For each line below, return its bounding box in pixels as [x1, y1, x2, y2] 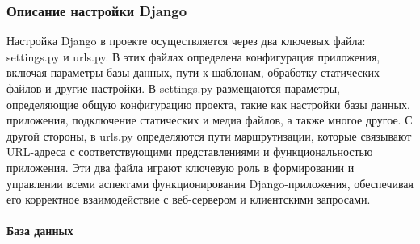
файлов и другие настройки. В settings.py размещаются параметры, [6, 80, 341, 96]
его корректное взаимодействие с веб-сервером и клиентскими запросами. [6, 191, 371, 208]
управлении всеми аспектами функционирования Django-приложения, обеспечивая [6, 175, 414, 191]
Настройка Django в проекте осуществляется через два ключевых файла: [6, 32, 366, 49]
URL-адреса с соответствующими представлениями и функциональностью [6, 143, 373, 160]
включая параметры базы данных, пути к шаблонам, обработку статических [6, 64, 380, 81]
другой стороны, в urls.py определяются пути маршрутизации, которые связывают [6, 127, 412, 144]
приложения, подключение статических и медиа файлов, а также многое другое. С [6, 111, 413, 128]
